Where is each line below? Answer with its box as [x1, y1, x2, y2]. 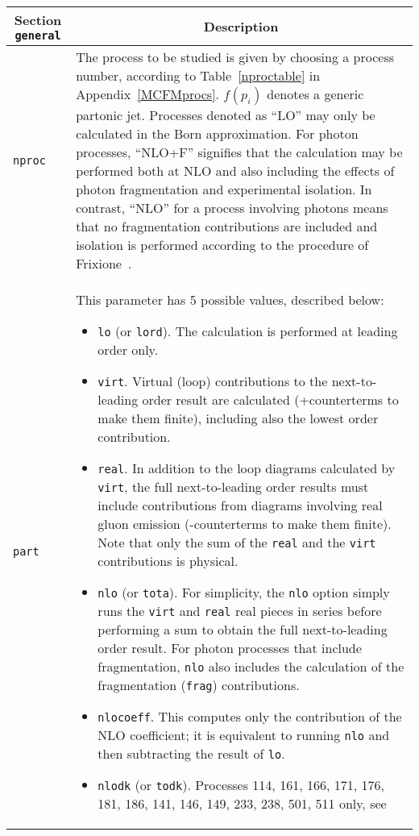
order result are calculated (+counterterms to [142, 390, 399, 409]
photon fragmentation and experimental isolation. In [76, 180, 372, 198]
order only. [97, 340, 159, 359]
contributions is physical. [97, 551, 239, 570]
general [15, 29, 61, 42]
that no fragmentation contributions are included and [76, 217, 378, 235]
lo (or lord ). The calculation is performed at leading [97, 322, 398, 340]
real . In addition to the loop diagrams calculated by [97, 459, 396, 477]
